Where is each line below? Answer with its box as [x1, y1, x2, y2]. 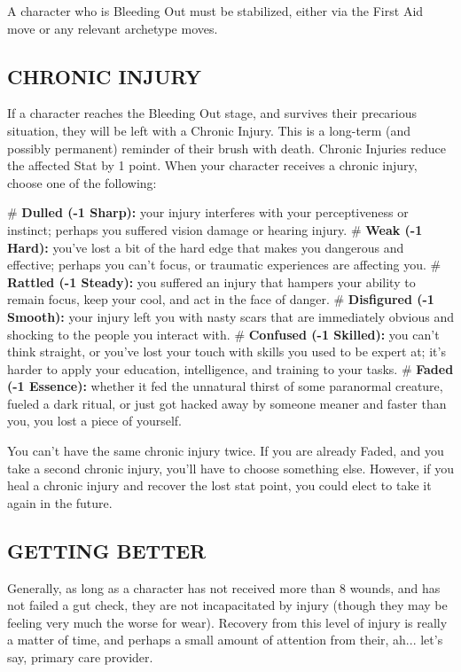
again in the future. [7, 493, 113, 512]
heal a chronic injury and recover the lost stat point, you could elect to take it [7, 476, 432, 495]
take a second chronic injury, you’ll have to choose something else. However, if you [7, 458, 454, 477]
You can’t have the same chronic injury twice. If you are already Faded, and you [7, 441, 444, 460]
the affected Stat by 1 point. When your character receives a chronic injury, [7, 156, 418, 175]
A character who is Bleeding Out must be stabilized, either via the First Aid [7, 2, 424, 20]
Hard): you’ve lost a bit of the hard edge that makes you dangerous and [7, 238, 404, 256]
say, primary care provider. [7, 648, 153, 667]
